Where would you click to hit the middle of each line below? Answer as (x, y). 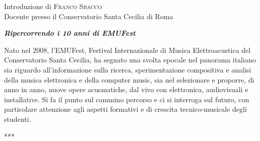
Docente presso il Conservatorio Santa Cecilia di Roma (89, 16)
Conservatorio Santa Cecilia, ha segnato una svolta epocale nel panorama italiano (130, 60)
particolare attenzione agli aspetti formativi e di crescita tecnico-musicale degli (125, 109)
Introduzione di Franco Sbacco (53, 6)
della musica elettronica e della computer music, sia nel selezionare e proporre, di (129, 79)
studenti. (18, 119)
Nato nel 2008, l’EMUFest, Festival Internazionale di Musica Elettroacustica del (127, 50)
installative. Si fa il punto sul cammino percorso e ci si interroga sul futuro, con (127, 99)
